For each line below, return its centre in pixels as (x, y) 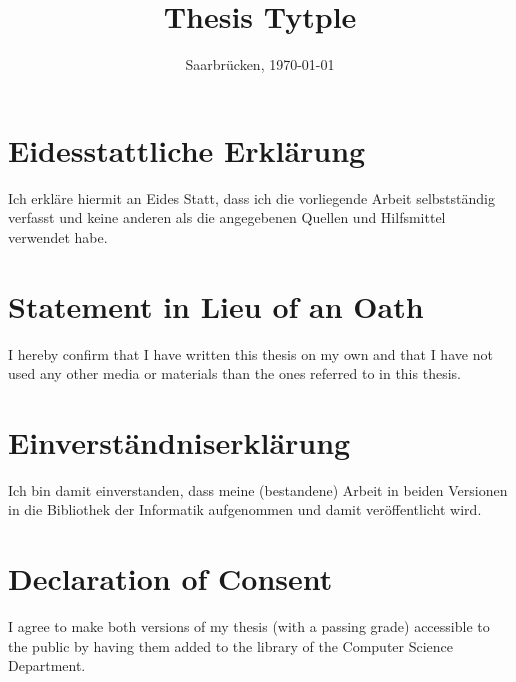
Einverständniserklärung (179, 441)
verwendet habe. (58, 236)
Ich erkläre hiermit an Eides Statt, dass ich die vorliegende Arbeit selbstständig (251, 197)
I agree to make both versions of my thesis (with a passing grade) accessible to (249, 626)
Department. (47, 665)
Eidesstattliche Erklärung (187, 149)
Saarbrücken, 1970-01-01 (260, 64)
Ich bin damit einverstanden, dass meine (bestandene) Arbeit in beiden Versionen (258, 489)
